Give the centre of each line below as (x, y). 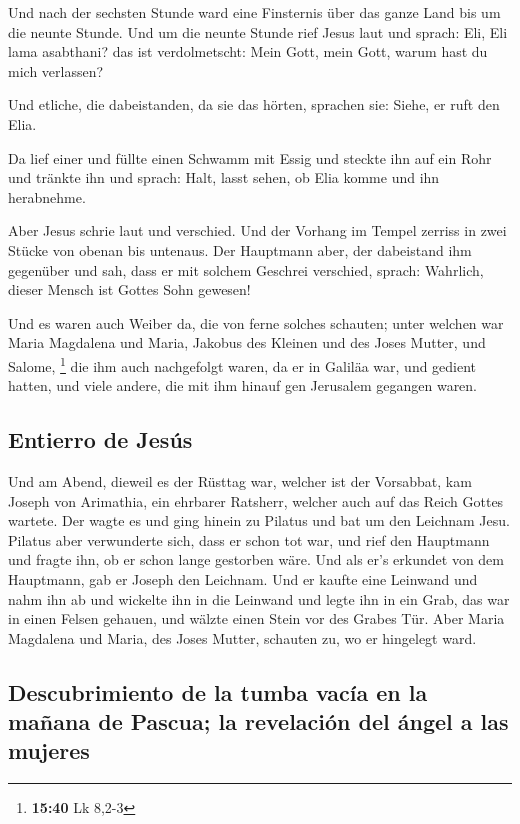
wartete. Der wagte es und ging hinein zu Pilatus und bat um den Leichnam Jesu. (259, 520)
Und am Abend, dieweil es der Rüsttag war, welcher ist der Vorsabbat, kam (240, 480)
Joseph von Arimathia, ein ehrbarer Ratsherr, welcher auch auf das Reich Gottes (256, 500)
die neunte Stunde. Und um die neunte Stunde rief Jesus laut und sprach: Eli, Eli (258, 31)
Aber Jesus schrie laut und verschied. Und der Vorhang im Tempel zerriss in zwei (257, 230)
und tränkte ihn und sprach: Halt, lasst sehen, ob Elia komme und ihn (224, 177)
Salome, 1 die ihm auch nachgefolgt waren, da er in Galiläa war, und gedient (242, 364)
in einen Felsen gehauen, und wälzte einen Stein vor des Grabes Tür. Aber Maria (256, 618)
